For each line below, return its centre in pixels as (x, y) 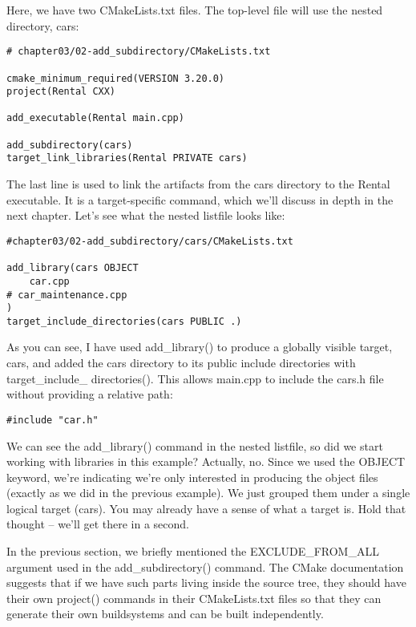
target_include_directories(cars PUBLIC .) (124, 321)
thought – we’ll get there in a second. (98, 524)
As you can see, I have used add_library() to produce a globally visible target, (200, 347)
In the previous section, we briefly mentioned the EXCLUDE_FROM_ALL (193, 551)
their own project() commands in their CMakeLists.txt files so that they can (194, 598)
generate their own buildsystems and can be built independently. (165, 614)
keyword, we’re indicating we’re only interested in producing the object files (192, 477)
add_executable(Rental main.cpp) (95, 118)
